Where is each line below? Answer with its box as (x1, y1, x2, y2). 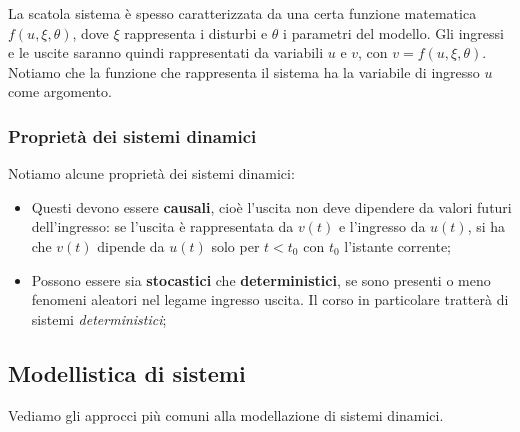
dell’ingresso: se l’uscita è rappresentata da (31, 216, 294, 237)
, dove (72, 22, 109, 43)
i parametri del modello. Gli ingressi (283, 22, 504, 43)
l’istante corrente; (344, 235, 451, 256)
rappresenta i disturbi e (124, 22, 268, 43)
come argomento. (8, 81, 112, 102)
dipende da (97, 235, 165, 256)
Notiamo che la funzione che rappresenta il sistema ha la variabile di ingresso (8, 61, 480, 82)
